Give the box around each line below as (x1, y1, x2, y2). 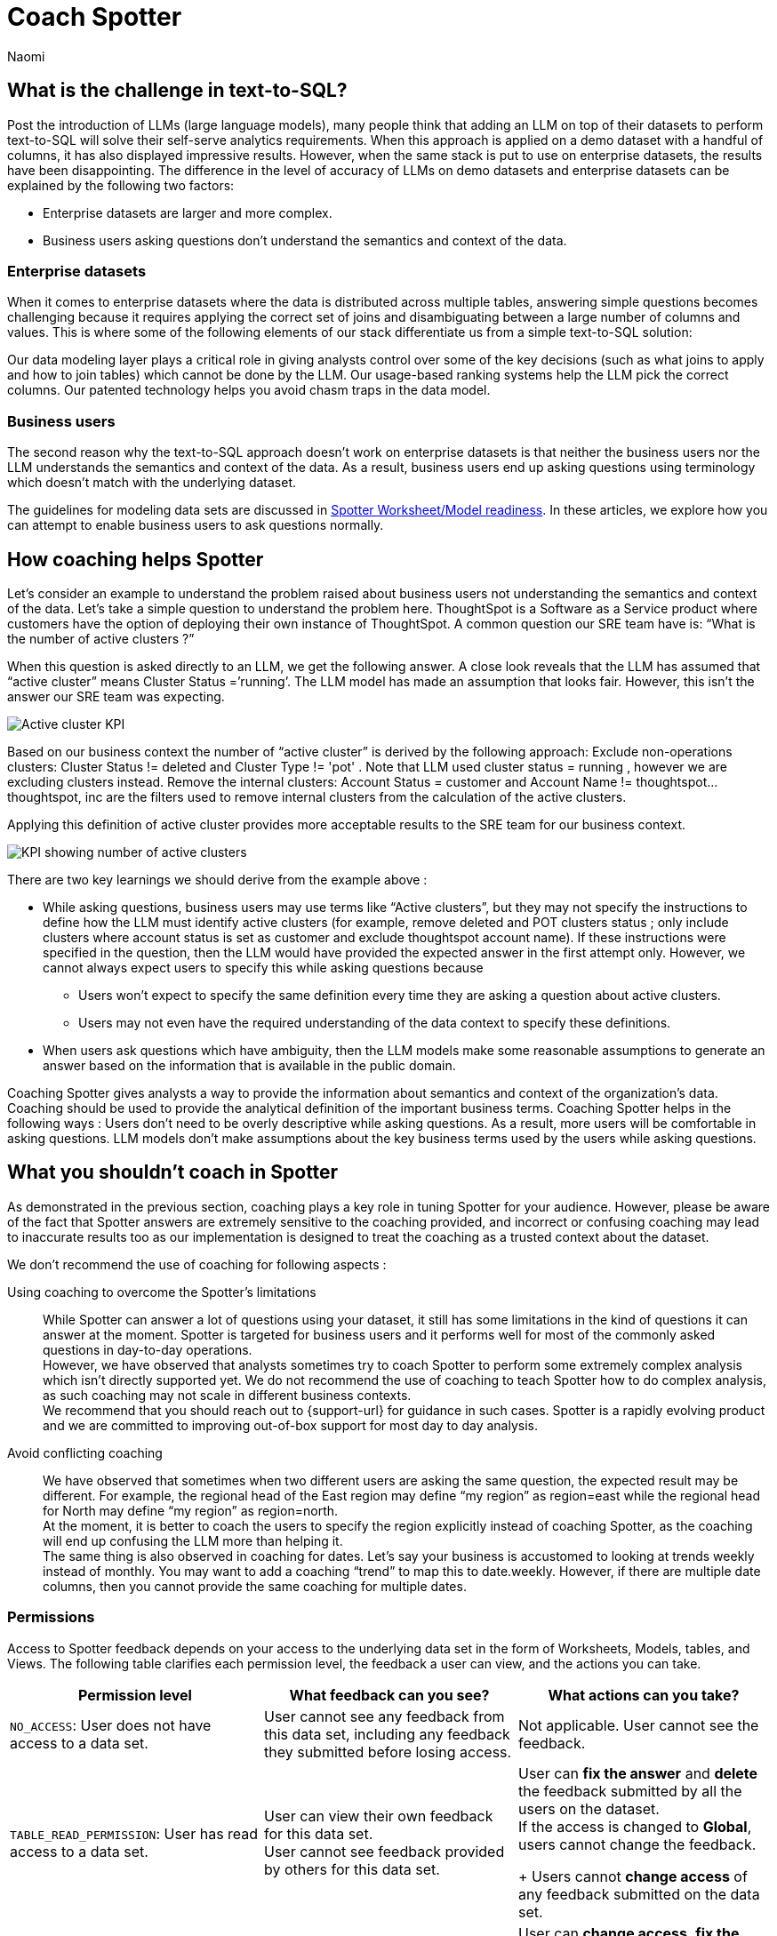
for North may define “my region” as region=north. (43, 1502, 339, 1518)
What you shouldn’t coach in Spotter (7, 1161, 339, 1184)
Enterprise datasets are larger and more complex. (43, 204, 332, 220)
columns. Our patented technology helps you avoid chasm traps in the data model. (7, 382, 491, 398)
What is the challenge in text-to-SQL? (7, 79, 348, 102)
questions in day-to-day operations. (43, 1341, 252, 1357)
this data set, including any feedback (263, 1724, 510, 1743)
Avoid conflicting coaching (7, 1444, 163, 1460)
